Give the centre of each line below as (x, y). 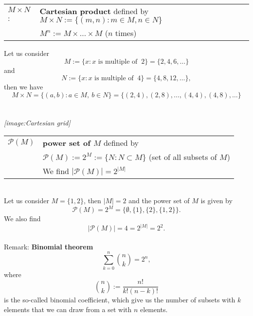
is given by (217, 201)
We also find (22, 219)
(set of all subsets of (183, 157)
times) (126, 33)
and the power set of (159, 201)
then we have (24, 87)
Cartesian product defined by (94, 11)
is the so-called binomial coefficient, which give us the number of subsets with (120, 300)
